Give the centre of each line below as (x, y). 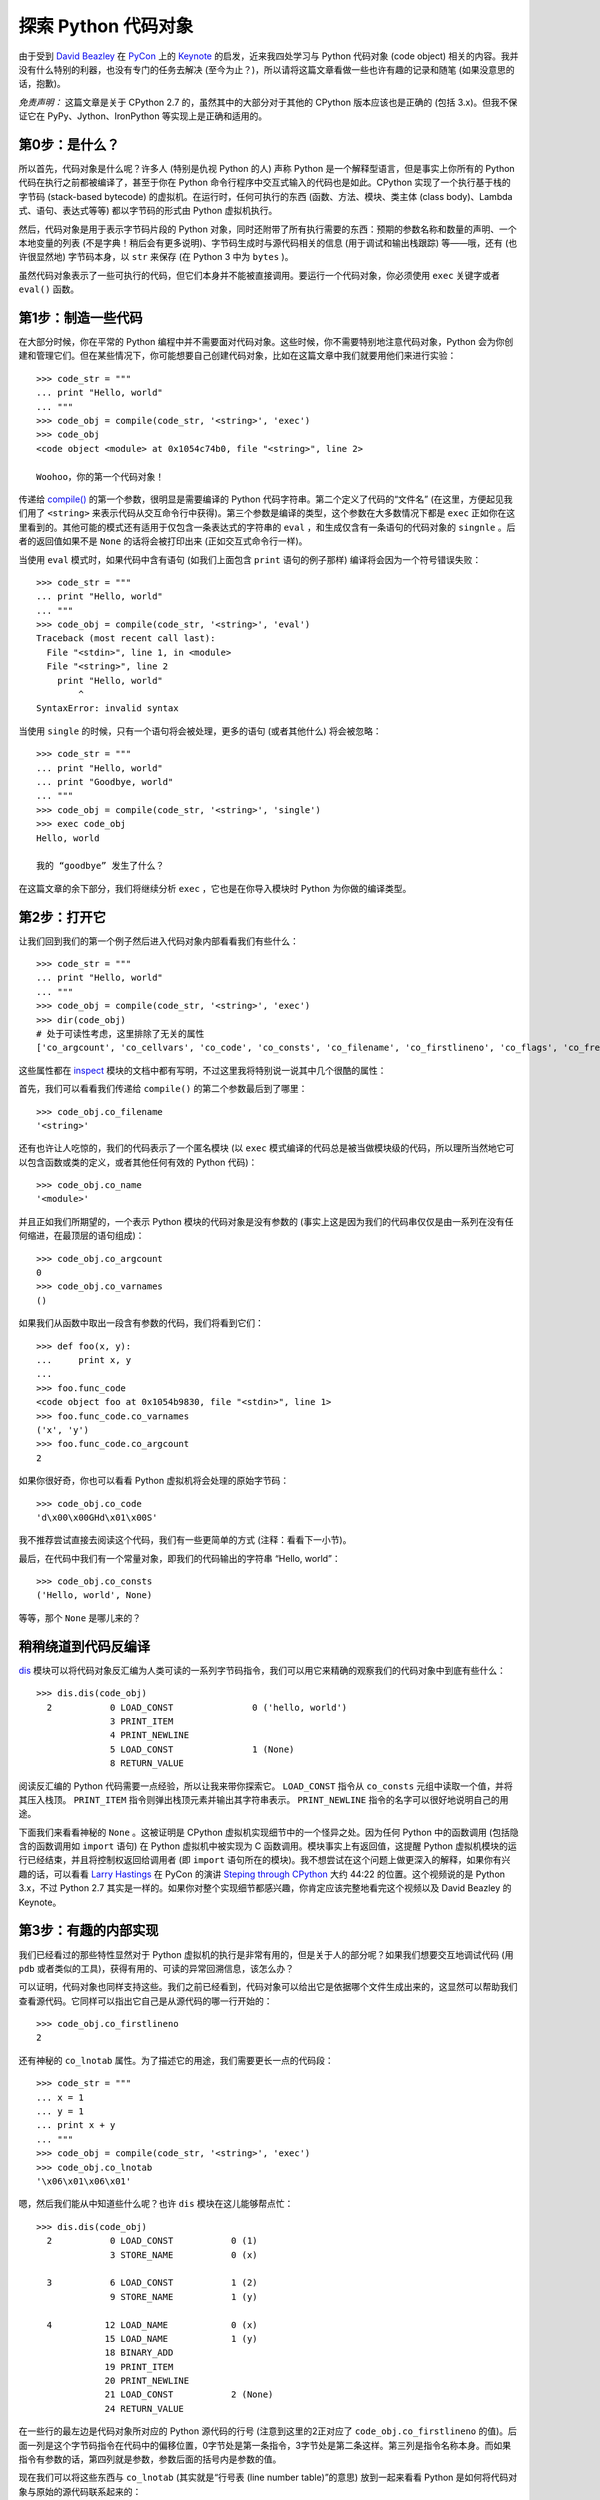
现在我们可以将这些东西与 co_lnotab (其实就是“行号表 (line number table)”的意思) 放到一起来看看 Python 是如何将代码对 (268, 2477)
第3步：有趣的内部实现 (88, 1930)
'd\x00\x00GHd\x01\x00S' (97, 1517)
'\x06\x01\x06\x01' (84, 2181)
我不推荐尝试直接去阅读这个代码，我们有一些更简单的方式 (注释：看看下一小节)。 (185, 1540)
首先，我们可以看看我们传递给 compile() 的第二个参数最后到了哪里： (163, 1089)
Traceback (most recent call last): (126, 638)
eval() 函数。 (49, 289)
